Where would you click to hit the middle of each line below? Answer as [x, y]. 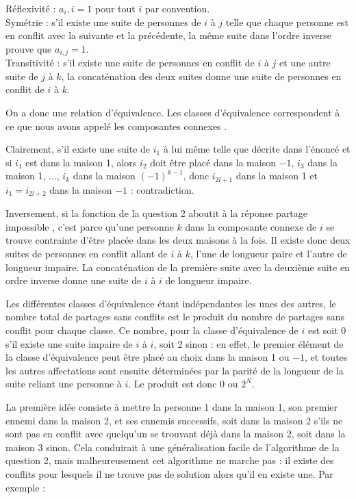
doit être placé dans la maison [213, 162]
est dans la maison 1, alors [81, 162]
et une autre [305, 63]
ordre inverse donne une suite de [74, 280]
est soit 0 [327, 330]
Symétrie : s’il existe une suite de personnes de [103, 22]
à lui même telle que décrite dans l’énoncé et [257, 149]
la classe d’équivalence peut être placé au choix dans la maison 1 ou [148, 357]
